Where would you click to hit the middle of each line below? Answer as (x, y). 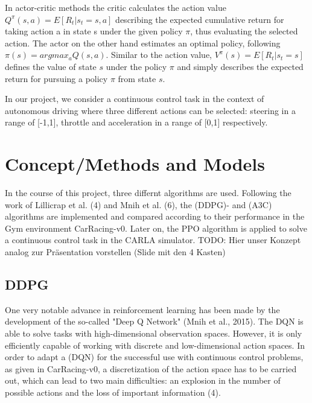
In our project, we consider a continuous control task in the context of (135, 99)
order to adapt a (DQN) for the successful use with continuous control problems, (154, 357)
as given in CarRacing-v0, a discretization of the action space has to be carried (151, 368)
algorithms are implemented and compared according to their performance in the (155, 216)
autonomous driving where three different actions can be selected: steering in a (150, 110)
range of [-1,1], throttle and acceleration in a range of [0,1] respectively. (136, 122)
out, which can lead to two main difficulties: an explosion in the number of (143, 380)
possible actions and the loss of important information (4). (113, 392)
